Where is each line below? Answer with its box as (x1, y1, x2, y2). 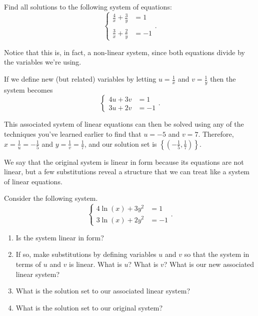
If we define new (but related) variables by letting (4, 74, 156, 84)
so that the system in (184, 249, 249, 259)
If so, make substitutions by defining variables (15, 249, 156, 259)
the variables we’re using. (4, 57, 81, 67)
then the (210, 74, 236, 84)
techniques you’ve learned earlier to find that (4, 129, 141, 139)
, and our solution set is (84, 138, 157, 149)
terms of (15, 258, 41, 269)
